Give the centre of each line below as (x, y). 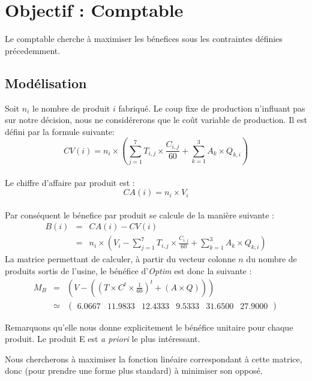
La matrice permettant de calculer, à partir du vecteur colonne (120, 259)
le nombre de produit (71, 108)
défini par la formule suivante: (60, 131)
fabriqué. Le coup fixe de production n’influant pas (212, 108)
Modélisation (46, 82)
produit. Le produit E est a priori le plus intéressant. (103, 339)
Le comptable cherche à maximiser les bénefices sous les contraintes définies (144, 39)
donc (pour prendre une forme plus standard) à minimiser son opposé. (134, 370)
